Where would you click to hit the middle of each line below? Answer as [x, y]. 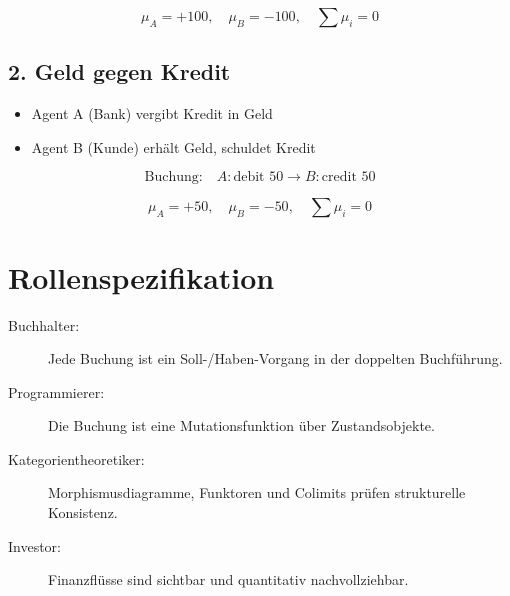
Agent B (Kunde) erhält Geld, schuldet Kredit [173, 146]
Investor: [35, 545]
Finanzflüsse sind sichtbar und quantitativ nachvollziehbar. [228, 579]
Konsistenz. [83, 512]
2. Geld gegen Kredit [119, 71]
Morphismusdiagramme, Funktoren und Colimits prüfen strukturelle [257, 492]
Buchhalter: [44, 324]
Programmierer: [56, 391]
